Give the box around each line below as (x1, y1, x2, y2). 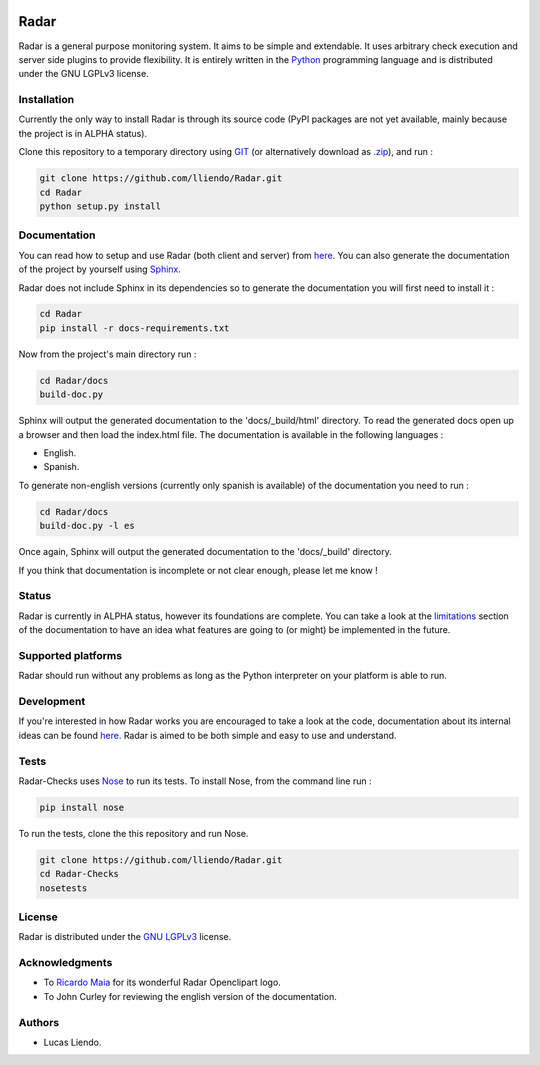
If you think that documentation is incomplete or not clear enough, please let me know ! (18, 564, 379, 576)
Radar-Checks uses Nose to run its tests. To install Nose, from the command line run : (18, 775, 372, 787)
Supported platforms (18, 648, 123, 662)
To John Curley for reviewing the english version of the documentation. (43, 990, 337, 1002)
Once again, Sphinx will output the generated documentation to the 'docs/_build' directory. (18, 546, 392, 558)
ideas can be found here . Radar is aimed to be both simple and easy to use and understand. (18, 729, 397, 741)
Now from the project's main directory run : (18, 348, 197, 360)
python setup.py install (39, 200, 162, 212)
